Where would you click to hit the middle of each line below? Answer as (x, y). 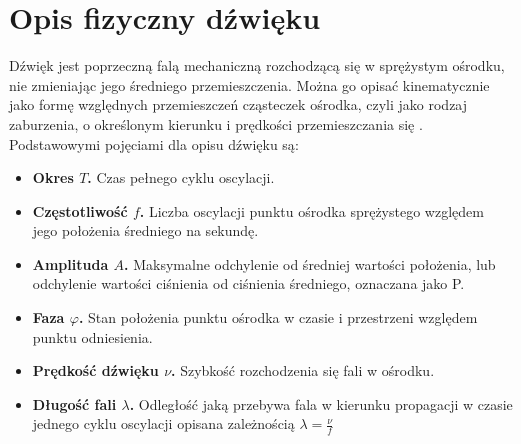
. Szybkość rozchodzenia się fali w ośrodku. (303, 370)
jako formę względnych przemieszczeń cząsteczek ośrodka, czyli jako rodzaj (238, 104)
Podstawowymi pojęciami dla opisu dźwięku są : (154, 143)
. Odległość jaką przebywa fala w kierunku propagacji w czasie (321, 403)
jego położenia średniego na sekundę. (145, 230)
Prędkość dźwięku (95, 370)
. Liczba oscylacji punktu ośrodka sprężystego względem (311, 210)
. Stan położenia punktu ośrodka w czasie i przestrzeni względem (278, 317)
